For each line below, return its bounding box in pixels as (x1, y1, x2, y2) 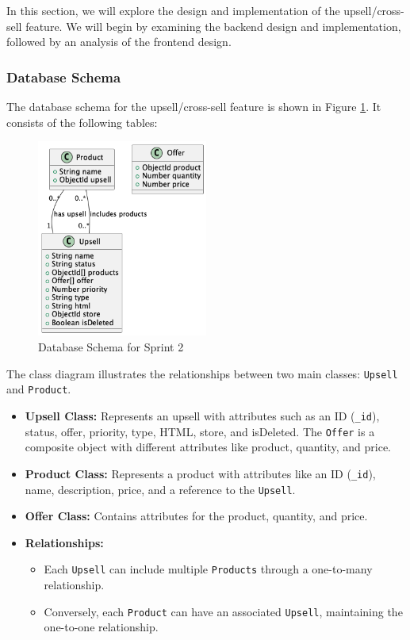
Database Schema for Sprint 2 (38, 339, 184, 355)
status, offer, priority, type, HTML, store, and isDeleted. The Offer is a (25, 423, 375, 439)
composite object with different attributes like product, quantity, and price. (25, 439, 391, 455)
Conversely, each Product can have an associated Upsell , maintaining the (44, 603, 403, 619)
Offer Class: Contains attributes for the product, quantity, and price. (25, 508, 368, 524)
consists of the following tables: (6, 113, 158, 130)
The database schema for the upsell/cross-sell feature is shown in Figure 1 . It (6, 98, 381, 114)
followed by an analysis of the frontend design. (6, 33, 232, 50)
